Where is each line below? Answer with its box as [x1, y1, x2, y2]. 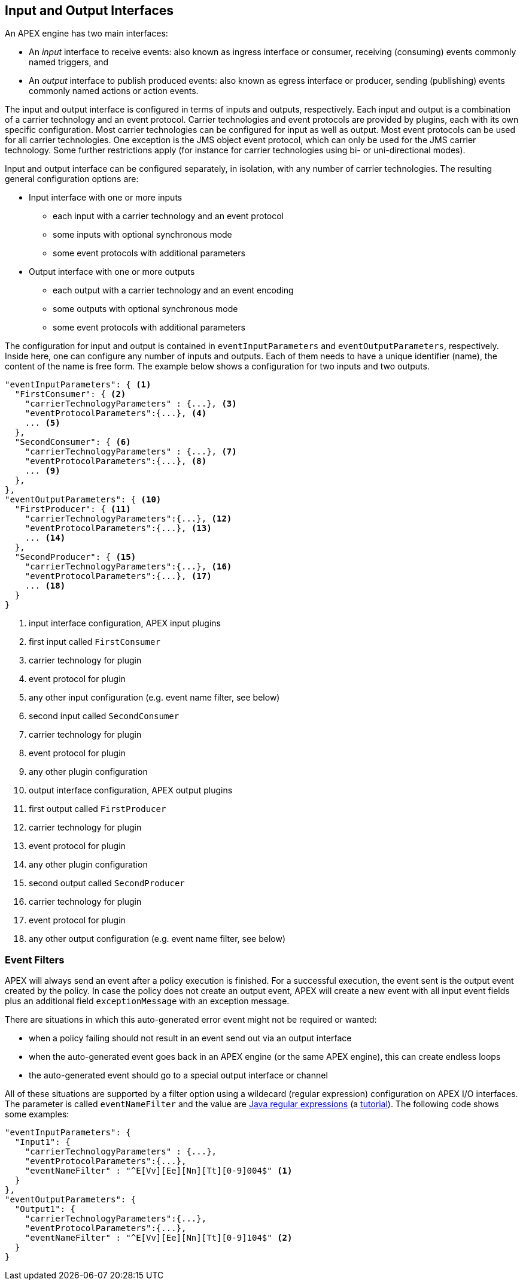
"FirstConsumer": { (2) [14, 389, 126, 399]
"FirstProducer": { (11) [14, 504, 131, 514]
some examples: [5, 1109, 69, 1120]
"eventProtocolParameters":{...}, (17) [25, 571, 212, 581]
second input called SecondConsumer [29, 711, 180, 722]
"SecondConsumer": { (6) [14, 437, 131, 447]
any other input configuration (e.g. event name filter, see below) [29, 692, 280, 703]
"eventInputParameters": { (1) [5, 380, 151, 390]
